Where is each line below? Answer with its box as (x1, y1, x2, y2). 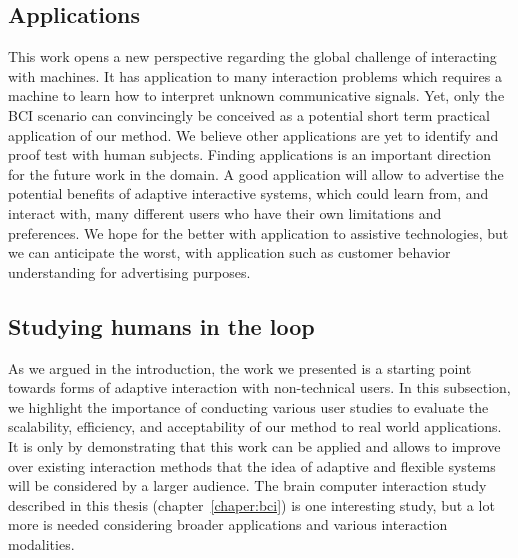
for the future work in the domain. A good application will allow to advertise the (8, 163, 504, 184)
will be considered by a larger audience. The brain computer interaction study (8, 475, 487, 496)
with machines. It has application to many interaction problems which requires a (8, 65, 502, 86)
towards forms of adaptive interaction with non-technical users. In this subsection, (8, 377, 511, 398)
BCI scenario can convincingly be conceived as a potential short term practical (8, 104, 490, 125)
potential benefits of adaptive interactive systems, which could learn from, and (8, 183, 489, 204)
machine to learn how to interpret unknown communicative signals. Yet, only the (8, 85, 505, 106)
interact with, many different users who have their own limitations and (8, 202, 442, 223)
